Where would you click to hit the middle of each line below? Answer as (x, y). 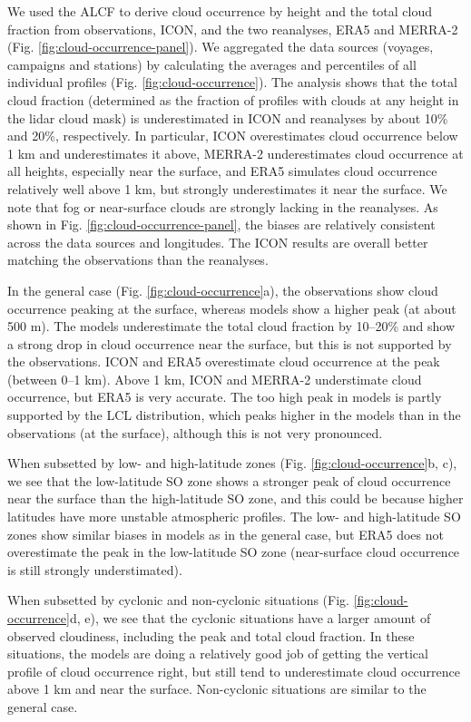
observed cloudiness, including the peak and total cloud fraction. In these (211, 635)
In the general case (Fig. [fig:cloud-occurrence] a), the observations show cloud (223, 290)
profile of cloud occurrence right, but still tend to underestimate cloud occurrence (234, 671)
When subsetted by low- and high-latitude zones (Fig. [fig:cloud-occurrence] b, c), (232, 463)
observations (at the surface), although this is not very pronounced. (195, 432)
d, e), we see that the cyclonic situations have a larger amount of (250, 618)
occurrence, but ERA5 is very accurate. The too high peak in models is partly (225, 397)
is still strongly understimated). (95, 569)
